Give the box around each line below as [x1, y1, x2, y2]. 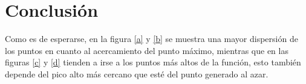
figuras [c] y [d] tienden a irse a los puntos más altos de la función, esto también [5, 56, 301, 68]
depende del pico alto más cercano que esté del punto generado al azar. [5, 67, 269, 80]
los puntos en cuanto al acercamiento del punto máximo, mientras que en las [5, 44, 288, 56]
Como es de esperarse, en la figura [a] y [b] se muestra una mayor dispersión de [5, 32, 298, 45]
